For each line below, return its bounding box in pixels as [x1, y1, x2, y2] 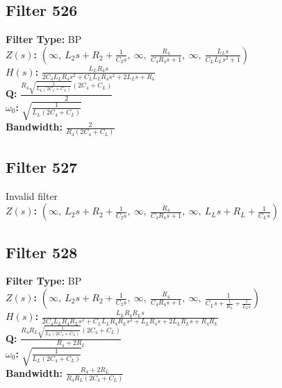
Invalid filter [6, 188, 58, 203]
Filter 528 [6, 241, 78, 262]
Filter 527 [6, 155, 78, 177]
